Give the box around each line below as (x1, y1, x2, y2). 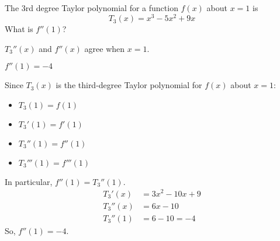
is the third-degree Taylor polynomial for (56, 79, 202, 91)
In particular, (5, 175, 53, 187)
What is (5, 23, 33, 35)
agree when (84, 42, 125, 54)
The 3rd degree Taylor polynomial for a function (5, 2, 178, 14)
